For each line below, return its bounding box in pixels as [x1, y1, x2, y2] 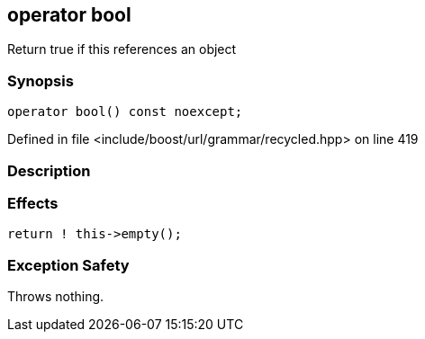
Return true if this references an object [7, 41, 237, 58]
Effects [7, 193, 59, 212]
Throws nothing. [7, 289, 104, 305]
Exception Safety [7, 255, 130, 274]
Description [7, 161, 91, 180]
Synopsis [7, 71, 74, 90]
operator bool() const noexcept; [7, 104, 243, 120]
